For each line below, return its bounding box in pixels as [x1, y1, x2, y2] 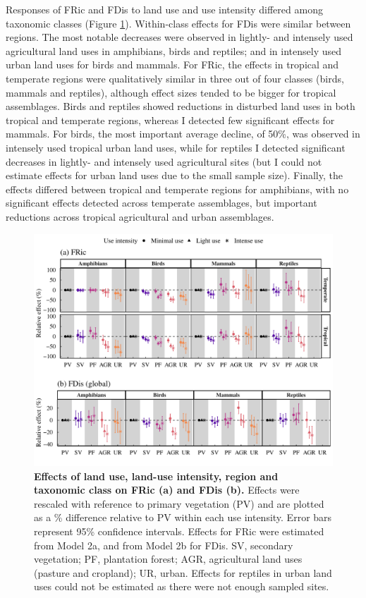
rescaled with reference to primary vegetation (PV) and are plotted [34, 496, 324, 511]
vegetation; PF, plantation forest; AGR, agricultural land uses [34, 551, 303, 566]
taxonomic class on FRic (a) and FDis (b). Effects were [34, 482, 300, 497]
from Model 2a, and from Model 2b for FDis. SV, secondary [34, 537, 293, 552]
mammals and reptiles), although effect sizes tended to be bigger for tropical [6, 85, 336, 99]
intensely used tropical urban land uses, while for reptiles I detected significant [6, 140, 346, 154]
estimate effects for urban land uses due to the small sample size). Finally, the [6, 168, 343, 183]
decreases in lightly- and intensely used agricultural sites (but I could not [6, 154, 322, 169]
